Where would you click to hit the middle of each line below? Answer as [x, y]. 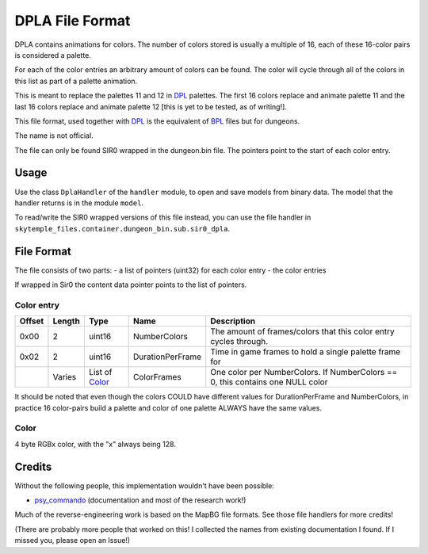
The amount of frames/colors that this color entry [303, 331]
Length [67, 321]
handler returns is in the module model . [79, 203]
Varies [65, 377]
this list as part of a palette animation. [76, 81]
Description [233, 321]
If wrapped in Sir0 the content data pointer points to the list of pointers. [131, 285]
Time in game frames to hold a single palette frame [306, 352]
